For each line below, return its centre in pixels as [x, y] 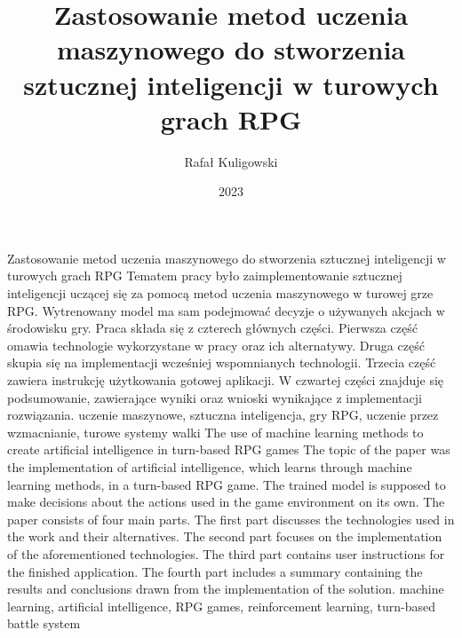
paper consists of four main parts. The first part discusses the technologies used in [231, 519]
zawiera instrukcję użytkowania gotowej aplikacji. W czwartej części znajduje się [226, 380]
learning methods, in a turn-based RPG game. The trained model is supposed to [227, 484]
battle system [44, 623]
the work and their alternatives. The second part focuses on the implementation [225, 536]
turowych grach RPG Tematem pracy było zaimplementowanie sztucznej [205, 276]
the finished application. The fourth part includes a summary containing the [215, 571]
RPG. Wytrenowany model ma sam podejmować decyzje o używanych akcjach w [226, 310]
